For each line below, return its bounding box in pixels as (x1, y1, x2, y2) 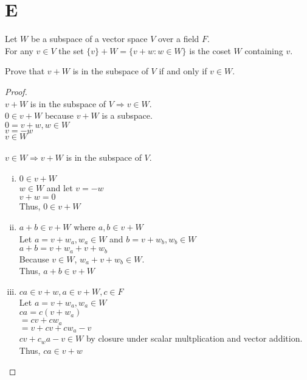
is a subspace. (102, 109, 153, 122)
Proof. (5, 85, 27, 97)
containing (244, 44, 283, 57)
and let (46, 181, 73, 194)
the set (58, 44, 84, 57)
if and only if (159, 65, 207, 77)
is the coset (189, 44, 231, 57)
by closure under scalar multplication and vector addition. (86, 332, 303, 345)
